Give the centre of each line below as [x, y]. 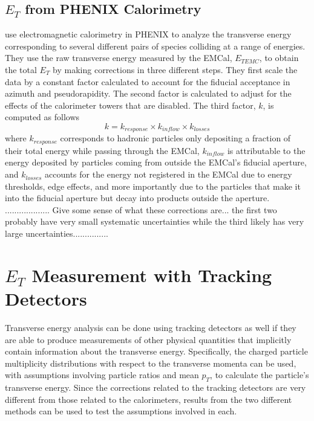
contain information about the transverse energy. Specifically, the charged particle [156, 351]
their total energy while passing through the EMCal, [102, 150]
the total [21, 69]
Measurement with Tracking [152, 275]
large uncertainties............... [57, 233]
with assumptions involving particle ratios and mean [102, 375]
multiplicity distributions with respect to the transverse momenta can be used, [151, 363]
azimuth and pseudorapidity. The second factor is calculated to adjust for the [148, 93]
